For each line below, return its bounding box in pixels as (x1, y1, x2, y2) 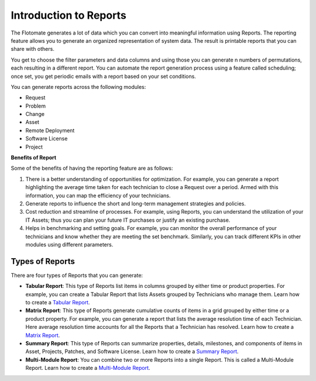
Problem (25, 102, 46, 109)
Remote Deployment (25, 126, 75, 134)
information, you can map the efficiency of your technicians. (25, 192, 171, 199)
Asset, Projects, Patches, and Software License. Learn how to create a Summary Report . (25, 348, 239, 355)
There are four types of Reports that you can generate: (11, 272, 143, 279)
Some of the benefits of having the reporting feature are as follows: (11, 164, 173, 172)
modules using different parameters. (25, 241, 114, 248)
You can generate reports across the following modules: (11, 83, 146, 90)
